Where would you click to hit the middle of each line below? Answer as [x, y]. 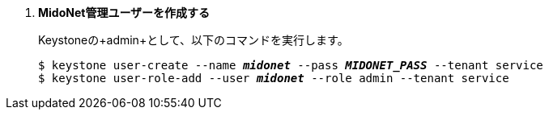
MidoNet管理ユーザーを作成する [124, 12]
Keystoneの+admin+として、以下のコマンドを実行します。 [194, 40]
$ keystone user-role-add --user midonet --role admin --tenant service [274, 78]
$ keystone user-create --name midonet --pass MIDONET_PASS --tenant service [291, 65]
